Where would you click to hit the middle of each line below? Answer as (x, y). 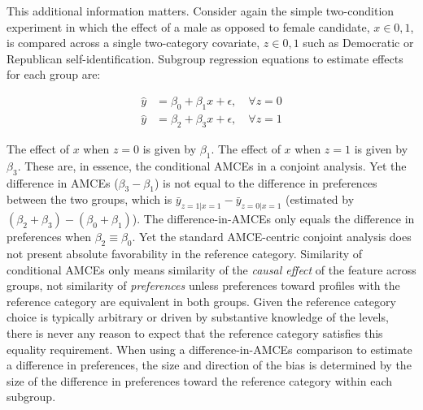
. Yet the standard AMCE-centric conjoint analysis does (272, 237)
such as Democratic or (358, 43)
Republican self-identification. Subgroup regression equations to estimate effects (205, 58)
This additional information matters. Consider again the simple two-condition (201, 11)
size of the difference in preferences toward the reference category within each (200, 380)
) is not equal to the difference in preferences (266, 182)
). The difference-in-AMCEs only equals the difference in (273, 219)
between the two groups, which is (89, 199)
